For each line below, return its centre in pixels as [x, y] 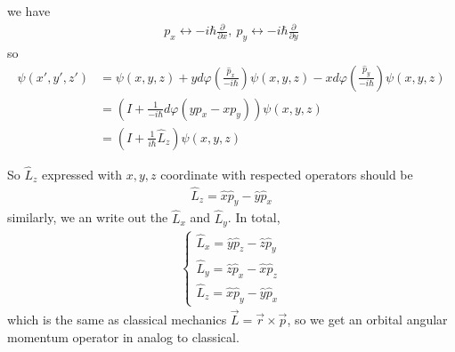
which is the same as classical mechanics [117, 320]
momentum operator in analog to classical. [123, 336]
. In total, [254, 217]
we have [29, 11]
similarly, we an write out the [88, 217]
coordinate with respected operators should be [287, 174]
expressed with [82, 174]
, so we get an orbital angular [367, 320]
